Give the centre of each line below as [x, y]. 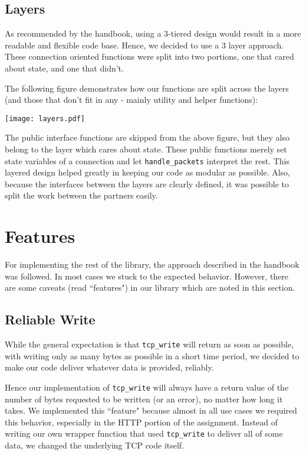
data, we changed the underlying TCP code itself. [95, 445]
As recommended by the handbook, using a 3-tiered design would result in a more [153, 33]
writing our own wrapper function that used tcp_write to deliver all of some [144, 433]
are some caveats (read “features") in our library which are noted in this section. [150, 287]
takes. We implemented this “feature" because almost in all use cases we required [151, 410]
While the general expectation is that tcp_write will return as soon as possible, [149, 344]
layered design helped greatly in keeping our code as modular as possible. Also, [148, 172]
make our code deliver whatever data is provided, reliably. [109, 367]
